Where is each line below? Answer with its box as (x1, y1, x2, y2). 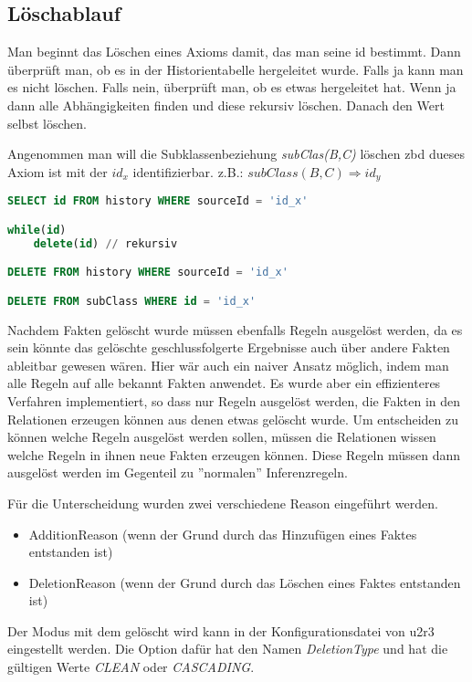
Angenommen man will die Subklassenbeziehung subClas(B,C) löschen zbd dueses (7, 144, 466, 163)
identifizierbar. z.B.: (132, 162, 244, 181)
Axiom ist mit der (7, 162, 108, 181)
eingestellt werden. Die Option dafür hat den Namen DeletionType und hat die (7, 639, 448, 658)
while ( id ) (7, 223, 67, 236)
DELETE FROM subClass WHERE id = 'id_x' (7, 294, 257, 308)
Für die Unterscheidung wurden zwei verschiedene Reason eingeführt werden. (7, 493, 438, 512)
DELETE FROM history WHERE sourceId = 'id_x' (7, 266, 288, 279)
